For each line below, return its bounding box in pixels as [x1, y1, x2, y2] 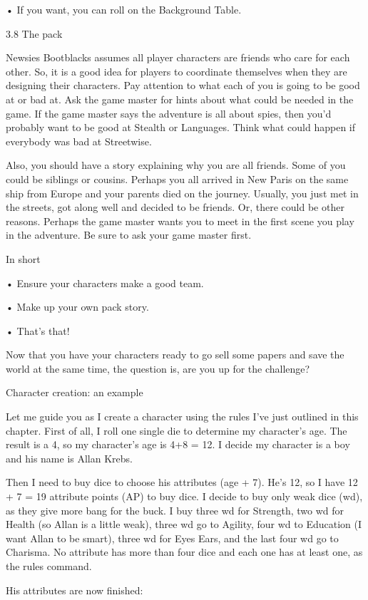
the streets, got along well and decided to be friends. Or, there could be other [6, 200, 344, 214]
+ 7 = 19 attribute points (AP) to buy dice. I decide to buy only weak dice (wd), [6, 489, 363, 504]
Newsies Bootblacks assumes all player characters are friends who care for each [6, 50, 350, 65]
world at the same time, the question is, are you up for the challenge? [6, 361, 310, 376]
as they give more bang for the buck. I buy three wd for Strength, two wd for [6, 502, 344, 517]
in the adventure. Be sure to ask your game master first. [6, 227, 252, 242]
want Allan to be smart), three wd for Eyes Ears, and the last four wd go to [6, 530, 339, 545]
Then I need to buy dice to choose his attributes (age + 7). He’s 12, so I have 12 [6, 475, 358, 490]
